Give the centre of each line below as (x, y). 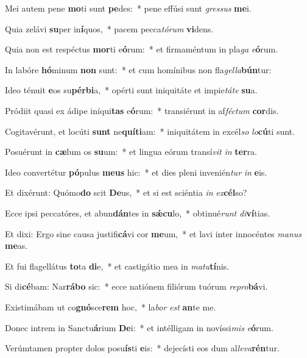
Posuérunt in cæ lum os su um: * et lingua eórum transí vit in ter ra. (131, 152)
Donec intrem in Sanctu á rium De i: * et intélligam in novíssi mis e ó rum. (139, 327)
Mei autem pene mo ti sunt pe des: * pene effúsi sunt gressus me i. (128, 8)
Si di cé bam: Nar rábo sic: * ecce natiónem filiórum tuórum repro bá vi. (136, 286)
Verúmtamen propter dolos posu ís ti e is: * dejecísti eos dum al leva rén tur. (142, 348)
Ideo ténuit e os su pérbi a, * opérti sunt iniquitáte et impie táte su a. (131, 90)
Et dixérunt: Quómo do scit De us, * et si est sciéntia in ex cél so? (126, 192)
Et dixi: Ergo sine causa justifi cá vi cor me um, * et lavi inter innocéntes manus (153, 233)
